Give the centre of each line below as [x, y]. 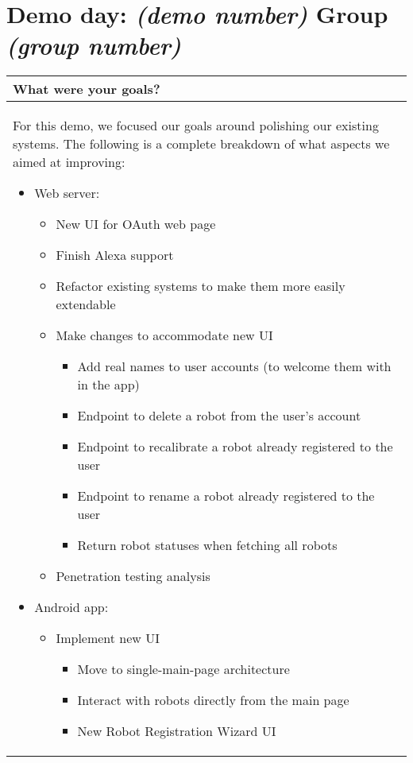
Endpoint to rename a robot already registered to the [226, 496]
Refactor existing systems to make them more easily [201, 286]
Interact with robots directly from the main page [213, 700]
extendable [86, 304]
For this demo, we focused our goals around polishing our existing [196, 126]
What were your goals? [87, 89]
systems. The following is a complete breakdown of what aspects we [201, 144]
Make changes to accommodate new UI [164, 335]
